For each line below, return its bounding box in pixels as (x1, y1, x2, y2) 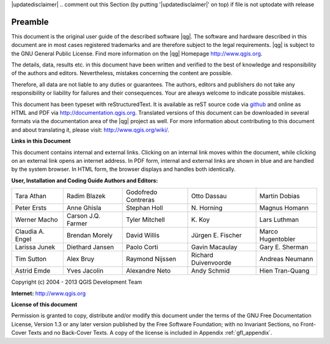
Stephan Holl (126, 204, 163, 212)
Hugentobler (259, 235, 296, 243)
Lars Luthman (259, 215, 299, 224)
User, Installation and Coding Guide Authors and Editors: (11, 177, 158, 184)
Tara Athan (15, 192, 47, 201)
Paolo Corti (126, 243, 158, 251)
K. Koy (191, 215, 210, 224)
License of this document (11, 301, 78, 308)
